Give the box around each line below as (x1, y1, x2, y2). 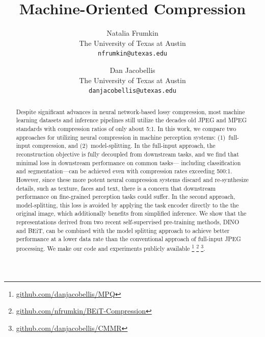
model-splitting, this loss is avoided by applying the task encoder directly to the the (16, 200, 239, 209)
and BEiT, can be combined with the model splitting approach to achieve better (16, 226, 230, 235)
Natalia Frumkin (107, 28, 158, 38)
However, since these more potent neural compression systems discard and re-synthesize (16, 175, 249, 184)
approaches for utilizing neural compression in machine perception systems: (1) (16, 133, 226, 141)
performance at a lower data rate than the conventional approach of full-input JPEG (16, 235, 241, 243)
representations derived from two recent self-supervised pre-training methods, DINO (16, 218, 240, 226)
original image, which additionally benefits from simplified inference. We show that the (16, 209, 247, 218)
